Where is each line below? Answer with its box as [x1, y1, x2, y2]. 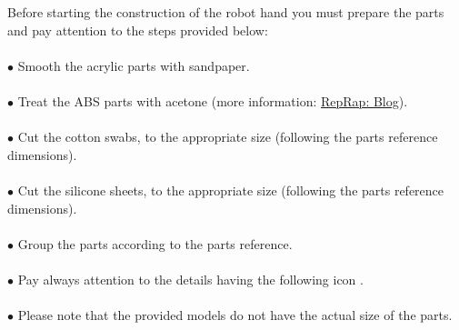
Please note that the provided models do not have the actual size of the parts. [17, 305, 453, 325]
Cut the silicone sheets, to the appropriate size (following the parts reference [17, 180, 444, 199]
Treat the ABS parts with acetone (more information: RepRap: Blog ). [17, 91, 408, 110]
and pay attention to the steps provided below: [7, 20, 268, 39]
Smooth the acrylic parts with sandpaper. [17, 55, 250, 75]
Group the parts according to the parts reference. [17, 234, 293, 253]
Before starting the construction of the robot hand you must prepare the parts [7, 3, 444, 21]
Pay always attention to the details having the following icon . [17, 269, 364, 288]
